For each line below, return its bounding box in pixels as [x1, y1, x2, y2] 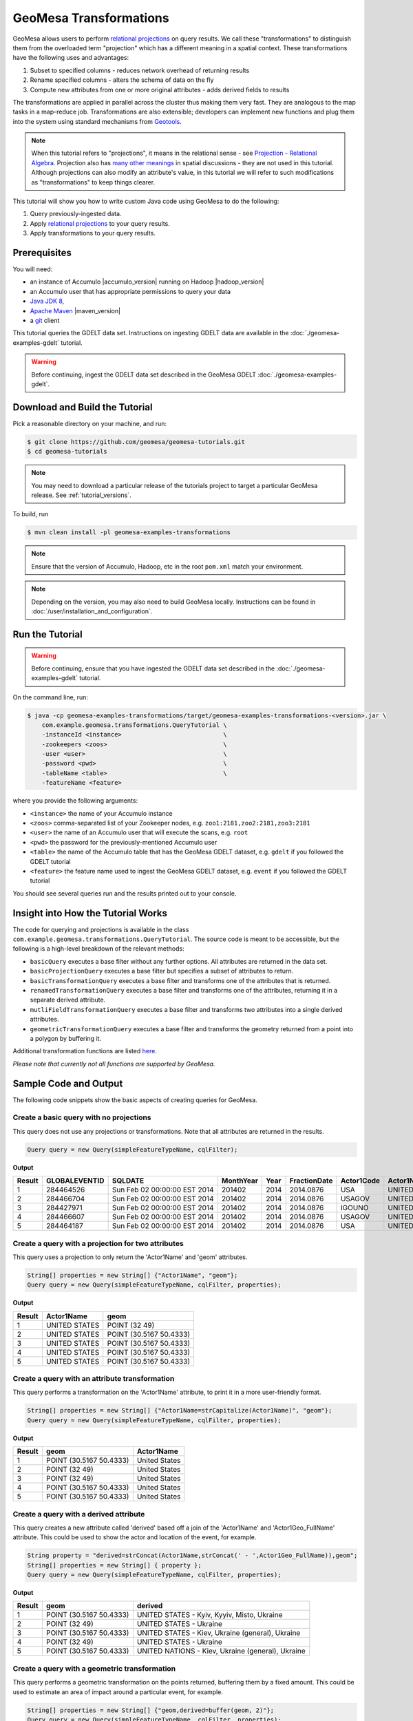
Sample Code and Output [12, 1077, 123, 1089]
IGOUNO [340, 1203, 369, 1213]
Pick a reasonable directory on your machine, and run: [12, 419, 167, 427]
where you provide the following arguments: [12, 796, 138, 805]
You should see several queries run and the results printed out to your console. [12, 889, 237, 898]
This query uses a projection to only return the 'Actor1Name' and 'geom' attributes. [12, 1253, 248, 1261]
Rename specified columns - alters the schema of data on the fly [30, 76, 214, 84]
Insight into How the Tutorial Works [12, 907, 168, 919]
